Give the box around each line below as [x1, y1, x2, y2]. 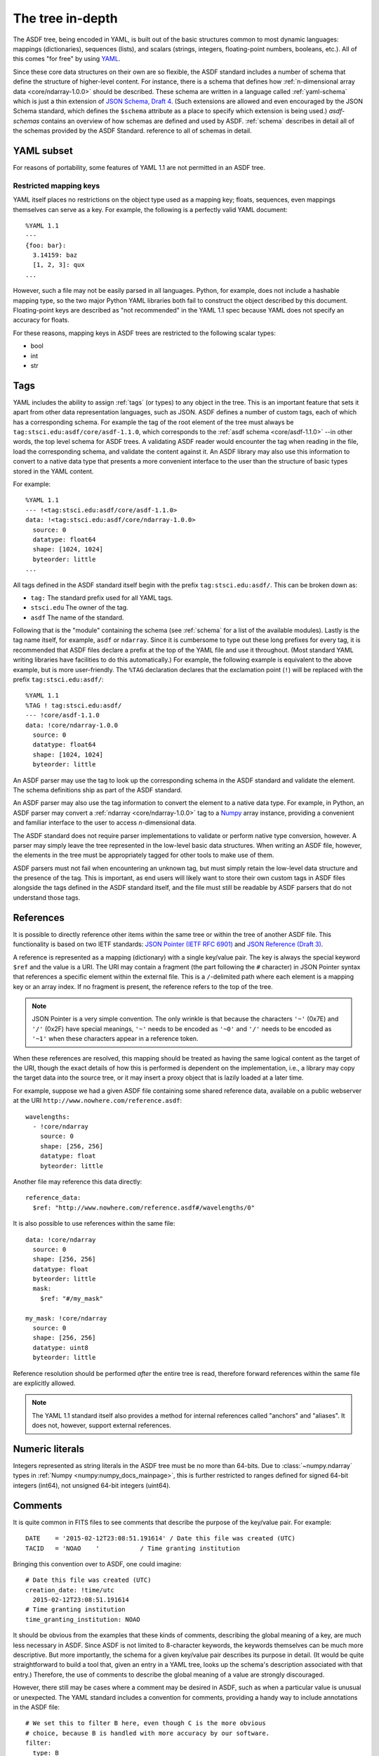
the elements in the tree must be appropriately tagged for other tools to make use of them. [13, 851, 274, 860]
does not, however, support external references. [32, 1421, 172, 1429]
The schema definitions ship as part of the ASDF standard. [13, 785, 182, 794]
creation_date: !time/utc [25, 1586, 115, 1594]
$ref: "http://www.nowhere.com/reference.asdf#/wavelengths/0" [32, 1203, 255, 1212]
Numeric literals [13, 1443, 84, 1455]
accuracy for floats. [13, 316, 70, 325]
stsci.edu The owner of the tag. [30, 603, 129, 612]
